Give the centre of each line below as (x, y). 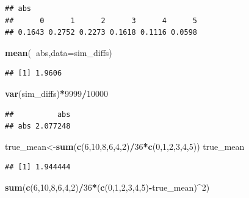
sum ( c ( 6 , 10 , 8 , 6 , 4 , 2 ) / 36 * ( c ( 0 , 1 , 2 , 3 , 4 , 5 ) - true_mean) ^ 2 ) (107, 187)
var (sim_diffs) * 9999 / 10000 (57, 93)
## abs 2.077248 (38, 126)
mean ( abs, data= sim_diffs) (59, 52)
